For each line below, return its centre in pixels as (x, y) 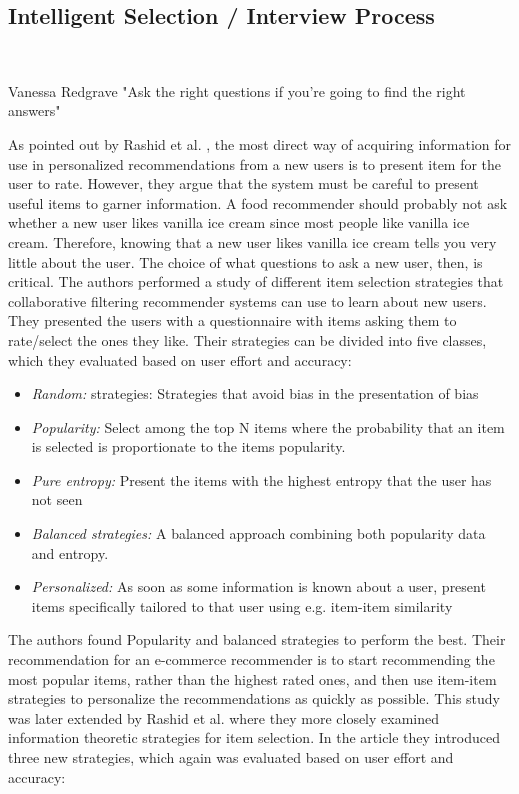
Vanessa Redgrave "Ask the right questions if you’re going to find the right (237, 90)
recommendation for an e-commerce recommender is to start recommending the (251, 659)
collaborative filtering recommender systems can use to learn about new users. (247, 300)
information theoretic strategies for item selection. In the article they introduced (254, 737)
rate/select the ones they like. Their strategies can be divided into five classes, (247, 339)
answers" (34, 110)
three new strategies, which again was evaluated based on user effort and (231, 757)
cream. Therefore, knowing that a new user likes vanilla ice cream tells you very (252, 241)
